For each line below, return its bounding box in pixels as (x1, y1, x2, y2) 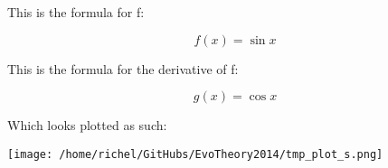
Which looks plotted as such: (7, 116, 167, 135)
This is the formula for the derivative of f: (7, 59, 239, 78)
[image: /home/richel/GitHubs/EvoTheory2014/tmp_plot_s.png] (7, 147, 383, 161)
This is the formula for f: (7, 3, 145, 21)
